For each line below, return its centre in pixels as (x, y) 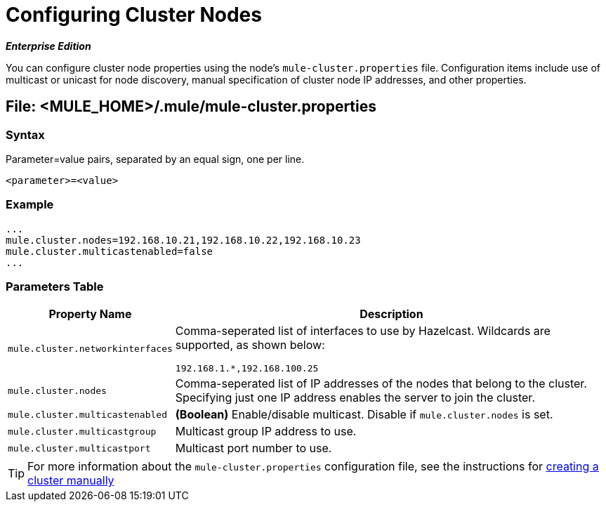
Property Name (90, 314)
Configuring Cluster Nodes (134, 15)
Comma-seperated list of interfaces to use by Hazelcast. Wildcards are (363, 331)
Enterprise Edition (48, 46)
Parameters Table (55, 287)
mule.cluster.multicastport (79, 448)
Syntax (25, 134)
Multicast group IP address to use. (266, 432)
